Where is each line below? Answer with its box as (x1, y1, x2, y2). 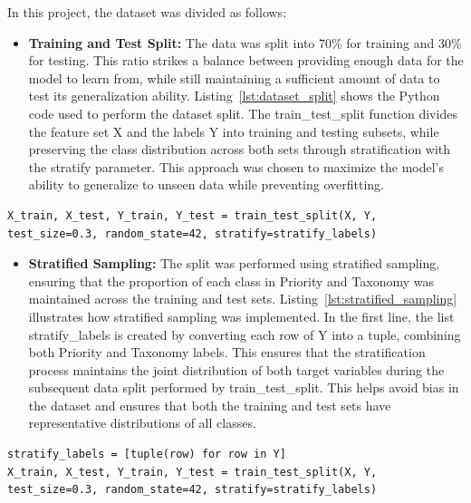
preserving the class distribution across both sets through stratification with (28, 140, 451, 159)
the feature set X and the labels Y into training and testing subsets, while (28, 121, 439, 140)
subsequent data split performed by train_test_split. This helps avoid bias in (28, 378, 459, 397)
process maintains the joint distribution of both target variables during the (28, 360, 445, 379)
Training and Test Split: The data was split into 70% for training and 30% (28, 33, 462, 52)
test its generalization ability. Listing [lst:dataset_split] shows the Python (28, 86, 440, 105)
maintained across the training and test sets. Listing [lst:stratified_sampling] (28, 289, 457, 308)
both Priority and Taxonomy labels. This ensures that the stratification (28, 343, 426, 362)
